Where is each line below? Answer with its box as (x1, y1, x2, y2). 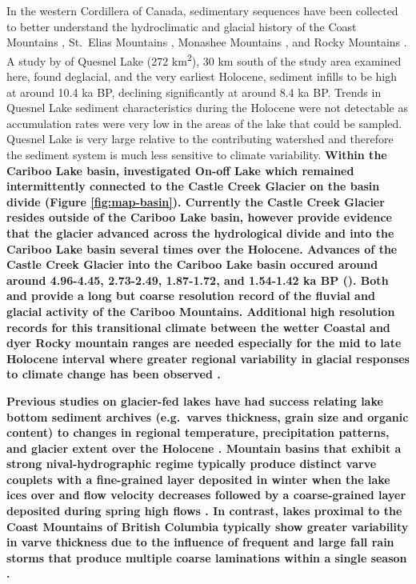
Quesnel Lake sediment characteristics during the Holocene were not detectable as (6, 99, 408, 116)
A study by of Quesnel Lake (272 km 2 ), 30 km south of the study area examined (6, 50, 402, 69)
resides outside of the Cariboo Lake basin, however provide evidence (6, 209, 392, 226)
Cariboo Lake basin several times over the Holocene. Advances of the (6, 240, 398, 257)
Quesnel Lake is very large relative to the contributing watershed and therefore (6, 130, 394, 147)
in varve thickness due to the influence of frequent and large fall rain (6, 534, 394, 550)
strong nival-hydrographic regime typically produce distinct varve (6, 455, 377, 472)
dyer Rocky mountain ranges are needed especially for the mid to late (6, 334, 402, 351)
